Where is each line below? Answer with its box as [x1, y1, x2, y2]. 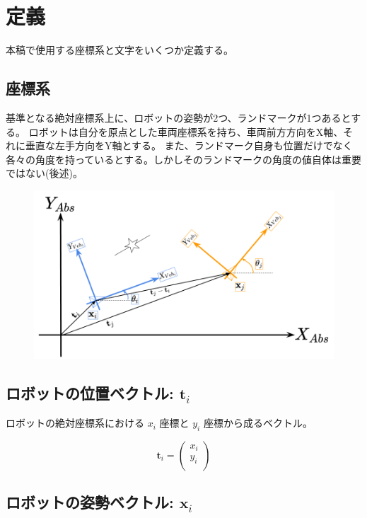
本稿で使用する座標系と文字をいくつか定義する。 [6, 42, 233, 57]
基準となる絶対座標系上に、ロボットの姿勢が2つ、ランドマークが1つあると [6, 110, 351, 125]
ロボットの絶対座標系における [6, 415, 144, 430]
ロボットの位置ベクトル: [6, 382, 174, 404]
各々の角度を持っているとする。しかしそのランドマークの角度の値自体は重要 [6, 151, 361, 166]
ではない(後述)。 [6, 166, 83, 180]
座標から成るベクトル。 [203, 415, 313, 430]
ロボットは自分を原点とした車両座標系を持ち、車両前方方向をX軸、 [28, 124, 344, 139]
